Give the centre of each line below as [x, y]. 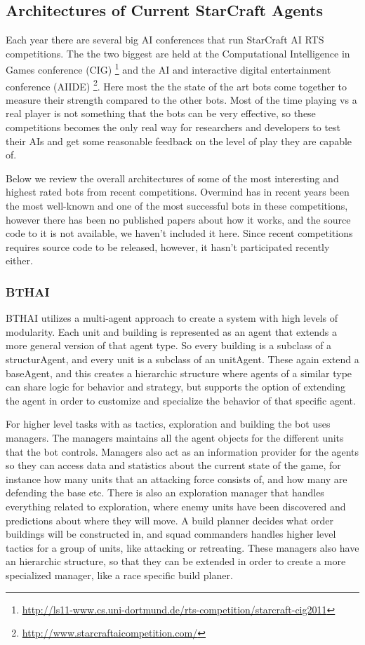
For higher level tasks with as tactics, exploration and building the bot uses [168, 424]
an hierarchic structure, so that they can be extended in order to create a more [176, 561]
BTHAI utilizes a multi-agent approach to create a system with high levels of [172, 318]
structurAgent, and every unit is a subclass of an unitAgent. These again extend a [182, 359]
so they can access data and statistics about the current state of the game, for [173, 465]
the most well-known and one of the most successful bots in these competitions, [177, 206]
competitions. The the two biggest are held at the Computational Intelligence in [178, 53]
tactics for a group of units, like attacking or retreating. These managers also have [182, 547]
